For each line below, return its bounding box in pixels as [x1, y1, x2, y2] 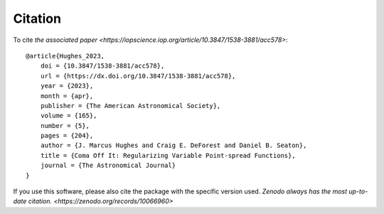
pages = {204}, [40, 132, 94, 140]
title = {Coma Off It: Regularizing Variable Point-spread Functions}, [40, 151, 296, 159]
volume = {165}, [40, 112, 97, 120]
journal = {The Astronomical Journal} [40, 161, 176, 170]
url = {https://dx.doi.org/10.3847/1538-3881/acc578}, [40, 72, 236, 80]
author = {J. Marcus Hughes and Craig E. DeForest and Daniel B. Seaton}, [40, 141, 307, 149]
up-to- [348, 187, 368, 196]
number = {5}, [40, 122, 90, 129]
